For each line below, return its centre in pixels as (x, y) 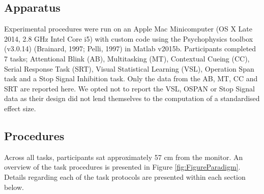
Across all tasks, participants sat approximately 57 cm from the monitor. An (124, 157)
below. (14, 187)
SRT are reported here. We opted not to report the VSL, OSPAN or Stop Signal (129, 88)
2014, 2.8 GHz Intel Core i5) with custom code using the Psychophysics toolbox (129, 38)
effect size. (20, 108)
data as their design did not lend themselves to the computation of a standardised (132, 98)
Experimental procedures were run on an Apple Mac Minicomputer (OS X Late (128, 29)
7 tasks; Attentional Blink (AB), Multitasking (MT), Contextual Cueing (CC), (127, 58)
